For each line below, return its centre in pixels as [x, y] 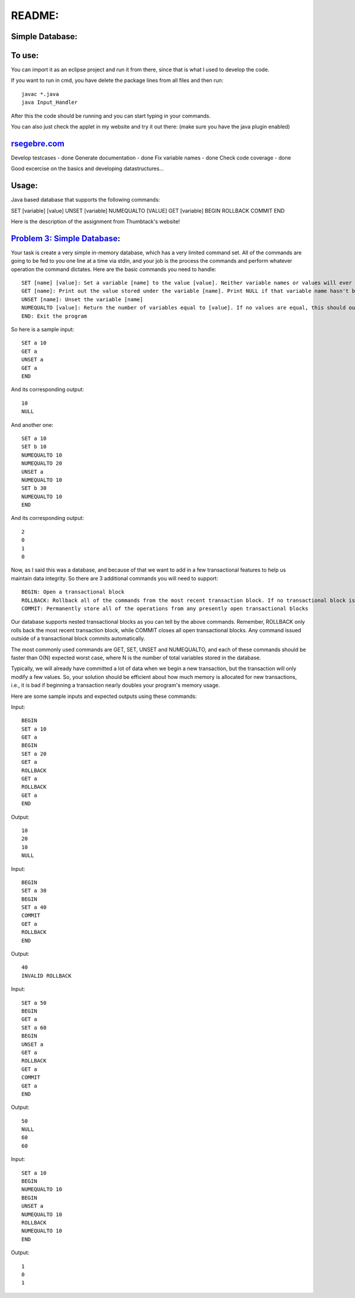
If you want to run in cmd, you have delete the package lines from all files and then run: [117, 81]
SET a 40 [34, 908]
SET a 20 [34, 754]
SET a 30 [34, 891]
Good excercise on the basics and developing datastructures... [87, 168]
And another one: [32, 425]
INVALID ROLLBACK [46, 976]
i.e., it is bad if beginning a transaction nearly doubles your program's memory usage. [115, 685]
